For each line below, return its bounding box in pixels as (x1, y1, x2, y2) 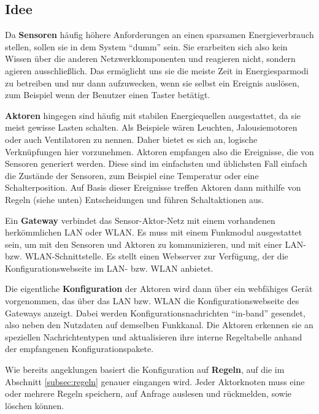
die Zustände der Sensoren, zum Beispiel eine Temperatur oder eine (5, 169, 259, 182)
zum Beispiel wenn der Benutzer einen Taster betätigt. (5, 88, 210, 101)
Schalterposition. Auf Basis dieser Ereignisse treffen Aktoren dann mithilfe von (5, 181, 301, 194)
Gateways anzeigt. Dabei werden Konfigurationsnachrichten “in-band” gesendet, (5, 306, 306, 319)
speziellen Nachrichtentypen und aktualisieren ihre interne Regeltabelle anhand (5, 330, 302, 343)
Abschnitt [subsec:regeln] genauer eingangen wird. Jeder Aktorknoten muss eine (5, 375, 305, 388)
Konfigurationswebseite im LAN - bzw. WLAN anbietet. (5, 261, 213, 274)
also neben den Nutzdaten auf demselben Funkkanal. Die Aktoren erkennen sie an (5, 318, 313, 331)
